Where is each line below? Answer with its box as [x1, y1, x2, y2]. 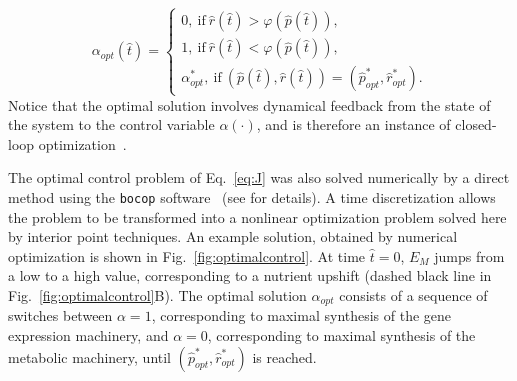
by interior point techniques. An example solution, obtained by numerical [8, 226, 458, 247]
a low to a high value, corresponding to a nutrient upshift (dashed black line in [8, 265, 492, 286]
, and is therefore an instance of [256, 114, 451, 135]
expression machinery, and [8, 325, 169, 346]
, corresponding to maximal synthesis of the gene [151, 305, 452, 326]
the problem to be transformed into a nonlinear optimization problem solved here [8, 206, 507, 227]
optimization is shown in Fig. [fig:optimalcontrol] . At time [8, 245, 366, 266]
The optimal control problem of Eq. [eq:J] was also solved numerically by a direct [8, 167, 510, 188]
